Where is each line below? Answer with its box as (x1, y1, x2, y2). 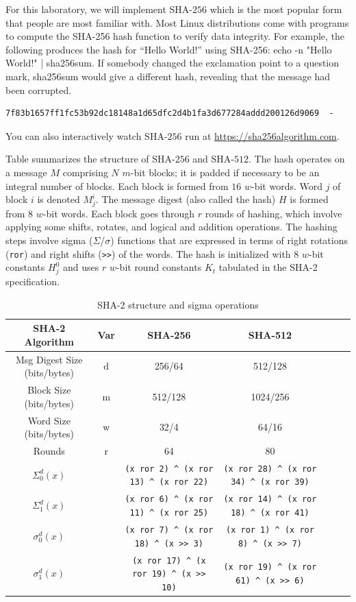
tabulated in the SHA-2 (218, 260, 318, 274)
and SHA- (192, 152, 235, 166)
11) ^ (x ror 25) (129, 508, 209, 518)
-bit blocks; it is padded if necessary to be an (130, 165, 320, 179)
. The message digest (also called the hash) (95, 192, 276, 206)
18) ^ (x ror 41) (231, 508, 309, 518)
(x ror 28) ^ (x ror (223, 463, 317, 474)
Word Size (27, 413, 71, 427)
